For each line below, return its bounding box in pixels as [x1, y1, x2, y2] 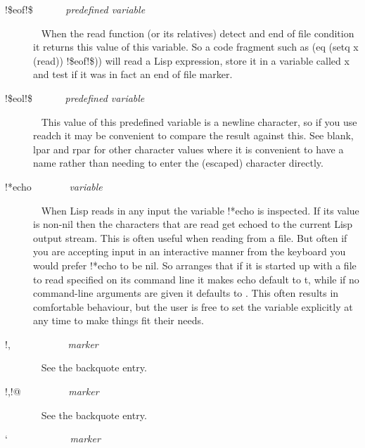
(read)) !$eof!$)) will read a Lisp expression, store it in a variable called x [33, 53, 350, 68]
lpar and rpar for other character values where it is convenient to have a [33, 141, 344, 156]
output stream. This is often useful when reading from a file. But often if [33, 230, 347, 245]
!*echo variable [5, 179, 103, 193]
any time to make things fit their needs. [33, 313, 204, 328]
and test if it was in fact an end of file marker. [33, 67, 233, 82]
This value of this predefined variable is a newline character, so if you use [41, 114, 357, 129]
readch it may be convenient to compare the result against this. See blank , [33, 128, 354, 143]
